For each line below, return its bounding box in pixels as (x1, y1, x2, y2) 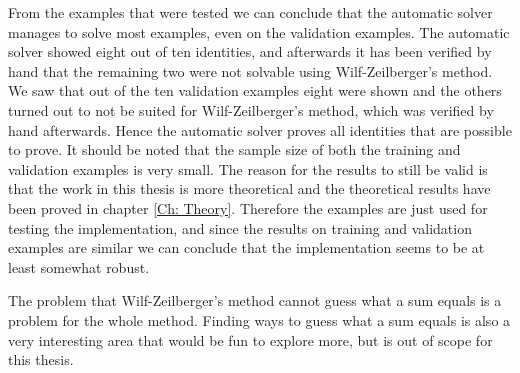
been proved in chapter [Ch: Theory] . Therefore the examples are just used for (8, 197, 488, 218)
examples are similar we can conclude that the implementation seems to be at (8, 237, 485, 258)
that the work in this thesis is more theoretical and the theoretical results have (8, 178, 491, 199)
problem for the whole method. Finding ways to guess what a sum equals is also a (8, 309, 511, 330)
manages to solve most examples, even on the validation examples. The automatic (8, 21, 510, 42)
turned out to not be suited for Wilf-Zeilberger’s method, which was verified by (8, 99, 494, 120)
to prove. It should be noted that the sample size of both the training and (8, 139, 461, 160)
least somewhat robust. (8, 256, 150, 277)
